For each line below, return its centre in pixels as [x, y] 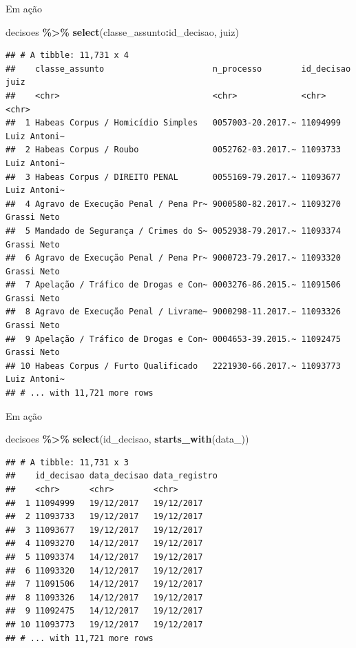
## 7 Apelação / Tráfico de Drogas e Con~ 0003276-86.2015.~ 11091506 [173, 285]
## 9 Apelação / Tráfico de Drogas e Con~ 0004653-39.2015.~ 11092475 [173, 339]
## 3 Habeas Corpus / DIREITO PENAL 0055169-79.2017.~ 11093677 [173, 177]
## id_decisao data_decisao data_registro [112, 476]
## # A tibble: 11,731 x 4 [67, 55]
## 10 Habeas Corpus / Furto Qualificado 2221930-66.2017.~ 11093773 [173, 366]
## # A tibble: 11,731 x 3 [67, 462]
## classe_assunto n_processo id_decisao [178, 69]
